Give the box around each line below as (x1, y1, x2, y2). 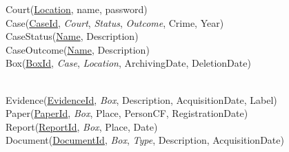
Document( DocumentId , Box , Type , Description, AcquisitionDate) (6, 133, 284, 147)
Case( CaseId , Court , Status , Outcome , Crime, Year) (6, 15, 224, 30)
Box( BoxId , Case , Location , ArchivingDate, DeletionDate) (6, 56, 251, 70)
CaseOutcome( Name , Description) (6, 42, 150, 56)
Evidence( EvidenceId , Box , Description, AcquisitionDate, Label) (6, 92, 277, 107)
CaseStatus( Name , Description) (6, 29, 139, 43)
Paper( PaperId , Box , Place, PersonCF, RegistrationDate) (6, 106, 248, 120)
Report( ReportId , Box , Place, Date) (6, 119, 158, 133)
